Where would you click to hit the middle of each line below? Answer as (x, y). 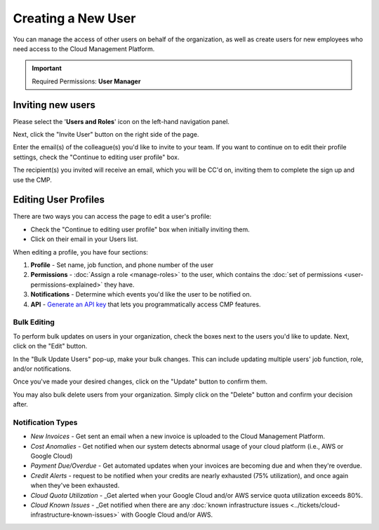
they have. (119, 285)
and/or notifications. (42, 369)
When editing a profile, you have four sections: (81, 252)
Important (47, 68)
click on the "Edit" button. (50, 346)
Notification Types (45, 422)
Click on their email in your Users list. (84, 239)
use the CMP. (33, 179)
